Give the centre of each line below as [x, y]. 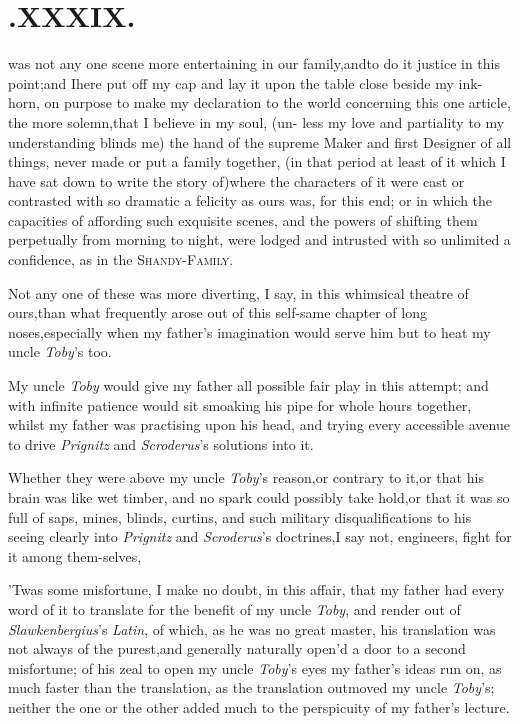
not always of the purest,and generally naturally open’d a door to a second [237, 648]
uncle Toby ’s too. [60, 351]
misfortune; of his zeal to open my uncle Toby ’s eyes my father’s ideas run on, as [255, 667]
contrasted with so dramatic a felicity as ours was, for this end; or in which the [250, 200]
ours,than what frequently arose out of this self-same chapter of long [217, 312]
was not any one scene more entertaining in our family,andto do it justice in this [254, 63]
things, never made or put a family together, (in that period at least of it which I [257, 161]
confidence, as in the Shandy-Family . [121, 259]
